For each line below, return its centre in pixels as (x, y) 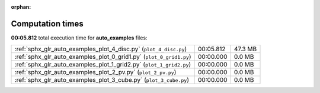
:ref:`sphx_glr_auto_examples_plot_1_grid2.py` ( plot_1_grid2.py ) (103, 65)
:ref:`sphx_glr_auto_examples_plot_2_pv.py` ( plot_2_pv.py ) (95, 72)
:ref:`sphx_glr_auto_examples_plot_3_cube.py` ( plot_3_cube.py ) (102, 80)
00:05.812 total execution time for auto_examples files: (79, 38)
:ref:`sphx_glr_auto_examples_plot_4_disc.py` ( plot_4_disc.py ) (101, 49)
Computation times (47, 24)
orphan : (21, 7)
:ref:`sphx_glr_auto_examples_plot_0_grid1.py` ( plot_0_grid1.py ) (103, 57)
